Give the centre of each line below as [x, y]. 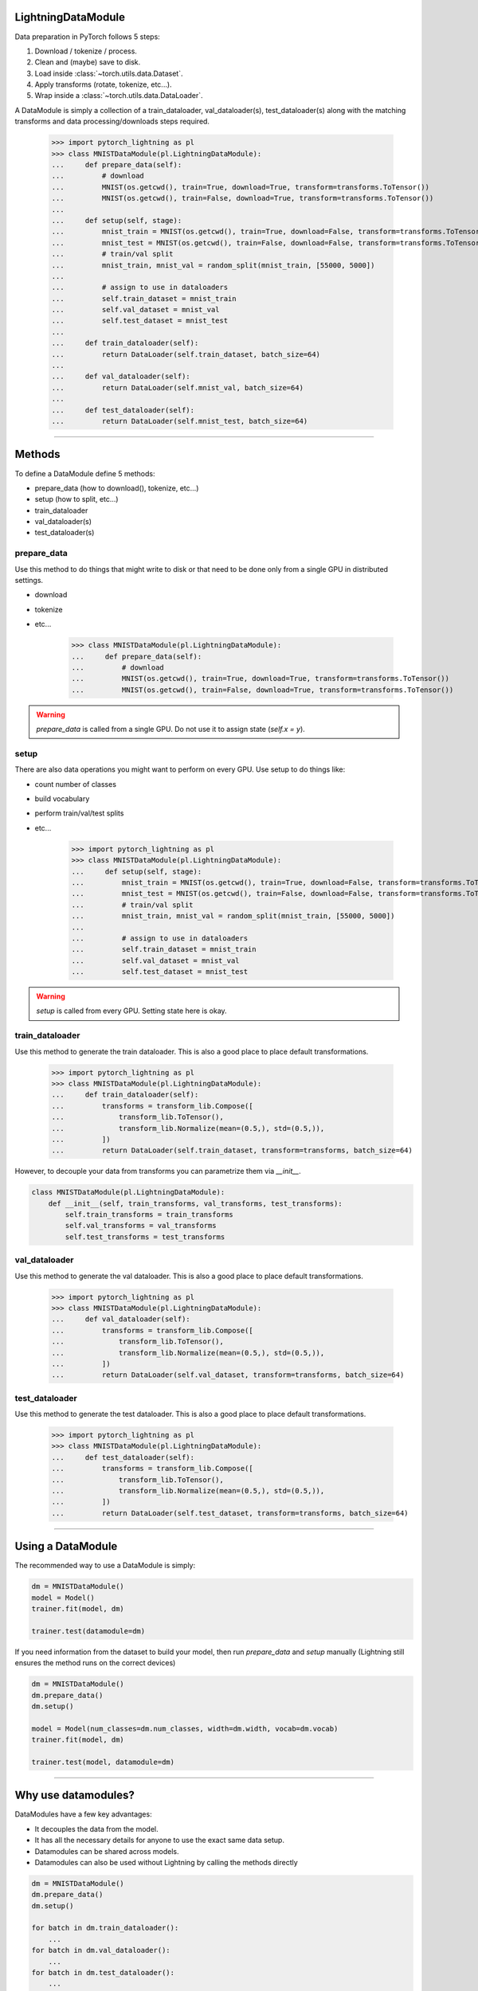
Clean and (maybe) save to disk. [88, 62]
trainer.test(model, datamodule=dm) [103, 1762]
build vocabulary [62, 799]
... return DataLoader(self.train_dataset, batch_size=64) [186, 354]
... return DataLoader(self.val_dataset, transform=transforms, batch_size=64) [228, 1375]
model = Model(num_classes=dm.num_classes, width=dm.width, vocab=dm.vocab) [185, 1729]
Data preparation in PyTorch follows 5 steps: [88, 37]
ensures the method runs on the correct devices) [95, 1663]
